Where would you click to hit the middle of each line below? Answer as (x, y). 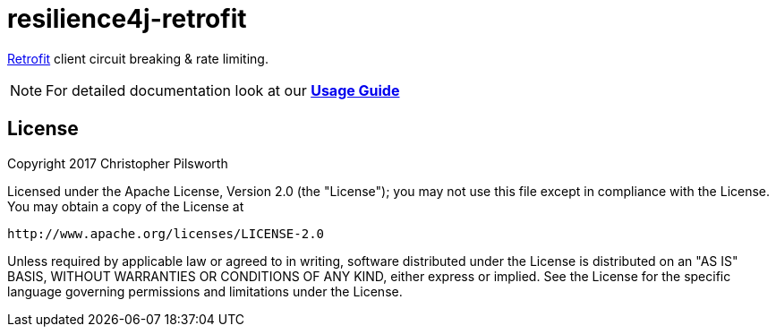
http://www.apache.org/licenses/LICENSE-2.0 (166, 233)
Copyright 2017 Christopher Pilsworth (118, 163)
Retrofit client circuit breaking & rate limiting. (138, 58)
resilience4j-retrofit (127, 19)
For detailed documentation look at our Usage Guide (223, 90)
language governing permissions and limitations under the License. (205, 291)
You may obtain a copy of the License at (126, 206)
